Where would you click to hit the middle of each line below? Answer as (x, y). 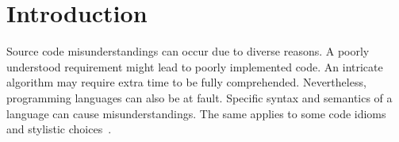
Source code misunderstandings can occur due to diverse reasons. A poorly (188, 51)
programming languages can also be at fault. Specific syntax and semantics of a (199, 97)
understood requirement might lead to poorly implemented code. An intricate (195, 66)
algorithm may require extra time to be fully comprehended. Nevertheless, (186, 82)
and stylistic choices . (59, 129)
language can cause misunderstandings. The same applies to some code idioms (196, 113)
